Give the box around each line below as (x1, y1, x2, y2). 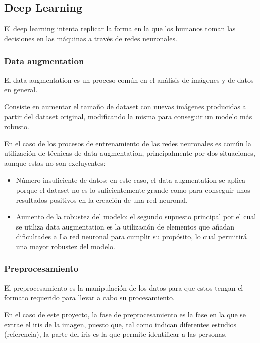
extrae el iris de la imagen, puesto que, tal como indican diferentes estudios (4, 319, 237, 329)
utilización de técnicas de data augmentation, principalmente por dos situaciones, (4, 148, 255, 158)
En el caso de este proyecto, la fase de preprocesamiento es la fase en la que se (4, 309, 246, 319)
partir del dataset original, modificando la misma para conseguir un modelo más (4, 111, 252, 122)
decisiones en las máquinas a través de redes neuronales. (4, 33, 177, 43)
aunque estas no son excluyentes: (4, 157, 106, 168)
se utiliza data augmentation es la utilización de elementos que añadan (16, 221, 235, 232)
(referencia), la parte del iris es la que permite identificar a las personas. (4, 329, 227, 339)
